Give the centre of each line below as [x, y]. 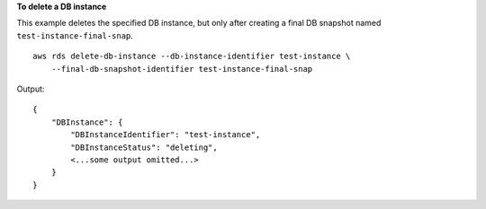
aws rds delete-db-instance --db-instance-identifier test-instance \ [192, 57]
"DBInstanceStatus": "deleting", [144, 147]
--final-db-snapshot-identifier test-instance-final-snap [182, 69]
